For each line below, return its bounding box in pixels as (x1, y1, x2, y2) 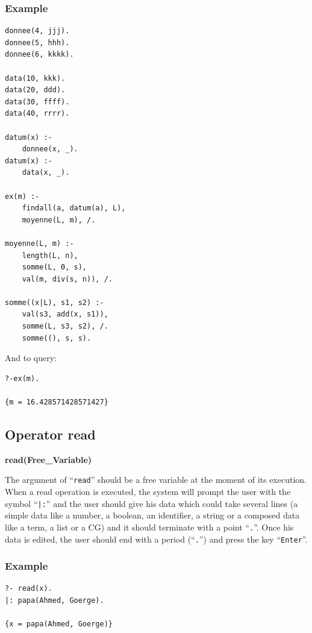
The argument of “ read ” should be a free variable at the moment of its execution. (5, 473, 307, 486)
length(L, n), (22, 251, 78, 260)
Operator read (5, 425, 96, 444)
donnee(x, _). (22, 145, 78, 154)
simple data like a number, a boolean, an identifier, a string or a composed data (5, 509, 300, 521)
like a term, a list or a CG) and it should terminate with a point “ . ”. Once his (5, 520, 294, 533)
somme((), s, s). (22, 333, 92, 342)
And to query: (5, 351, 57, 364)
